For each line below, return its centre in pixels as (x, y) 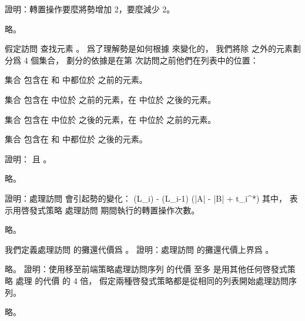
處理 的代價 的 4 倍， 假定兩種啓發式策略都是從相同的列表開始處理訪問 (152, 280)
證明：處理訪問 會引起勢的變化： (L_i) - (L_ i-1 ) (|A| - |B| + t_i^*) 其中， (146, 198)
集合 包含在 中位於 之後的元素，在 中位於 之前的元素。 (110, 119)
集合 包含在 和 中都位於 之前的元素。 (76, 80)
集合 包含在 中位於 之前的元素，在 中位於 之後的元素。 (110, 99)
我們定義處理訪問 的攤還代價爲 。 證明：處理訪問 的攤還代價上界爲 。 (139, 249)
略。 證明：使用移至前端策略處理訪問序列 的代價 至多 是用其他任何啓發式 (146, 269)
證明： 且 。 (28, 158)
